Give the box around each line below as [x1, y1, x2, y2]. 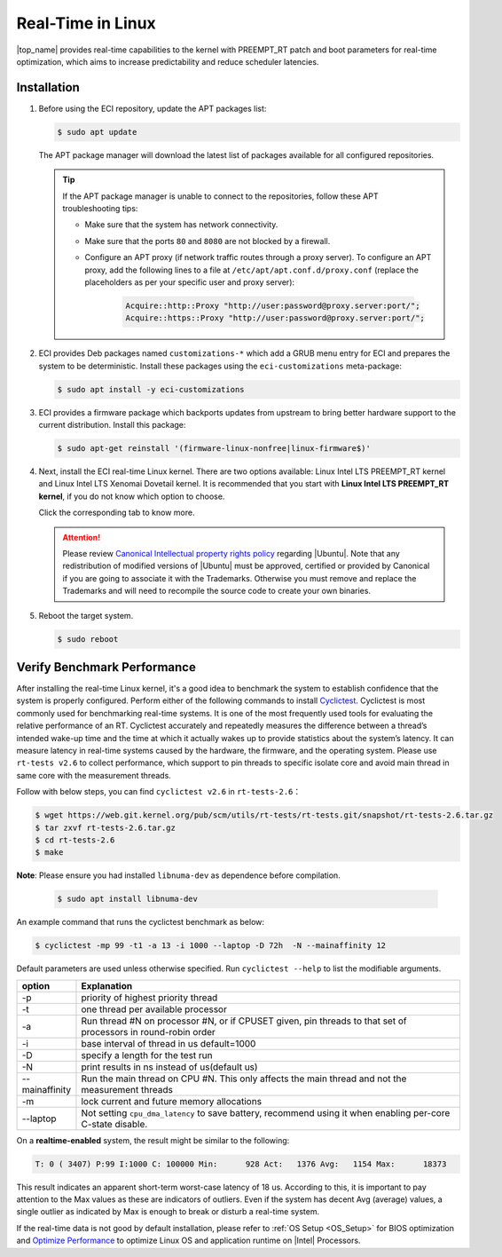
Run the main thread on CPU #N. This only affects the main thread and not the [81, 1072, 407, 1085]
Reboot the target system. [38, 610, 134, 621]
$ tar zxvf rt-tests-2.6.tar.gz [35, 822, 176, 833]
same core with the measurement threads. [16, 770, 172, 780]
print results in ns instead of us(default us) [81, 1061, 258, 1073]
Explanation [81, 979, 133, 992]
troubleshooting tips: [62, 202, 138, 213]
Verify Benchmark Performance [16, 660, 197, 675]
